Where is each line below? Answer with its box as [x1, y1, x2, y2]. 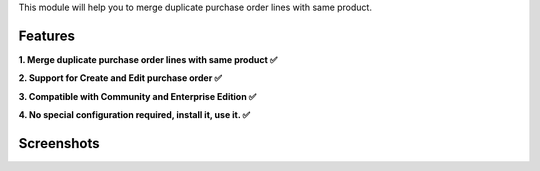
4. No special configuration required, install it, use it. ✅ [18, 109, 250, 121]
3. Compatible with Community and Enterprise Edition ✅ [18, 90, 257, 102]
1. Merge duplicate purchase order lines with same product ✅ [18, 53, 278, 65]
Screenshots [18, 135, 100, 152]
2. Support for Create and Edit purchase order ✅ [18, 72, 222, 84]
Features [18, 27, 75, 44]
